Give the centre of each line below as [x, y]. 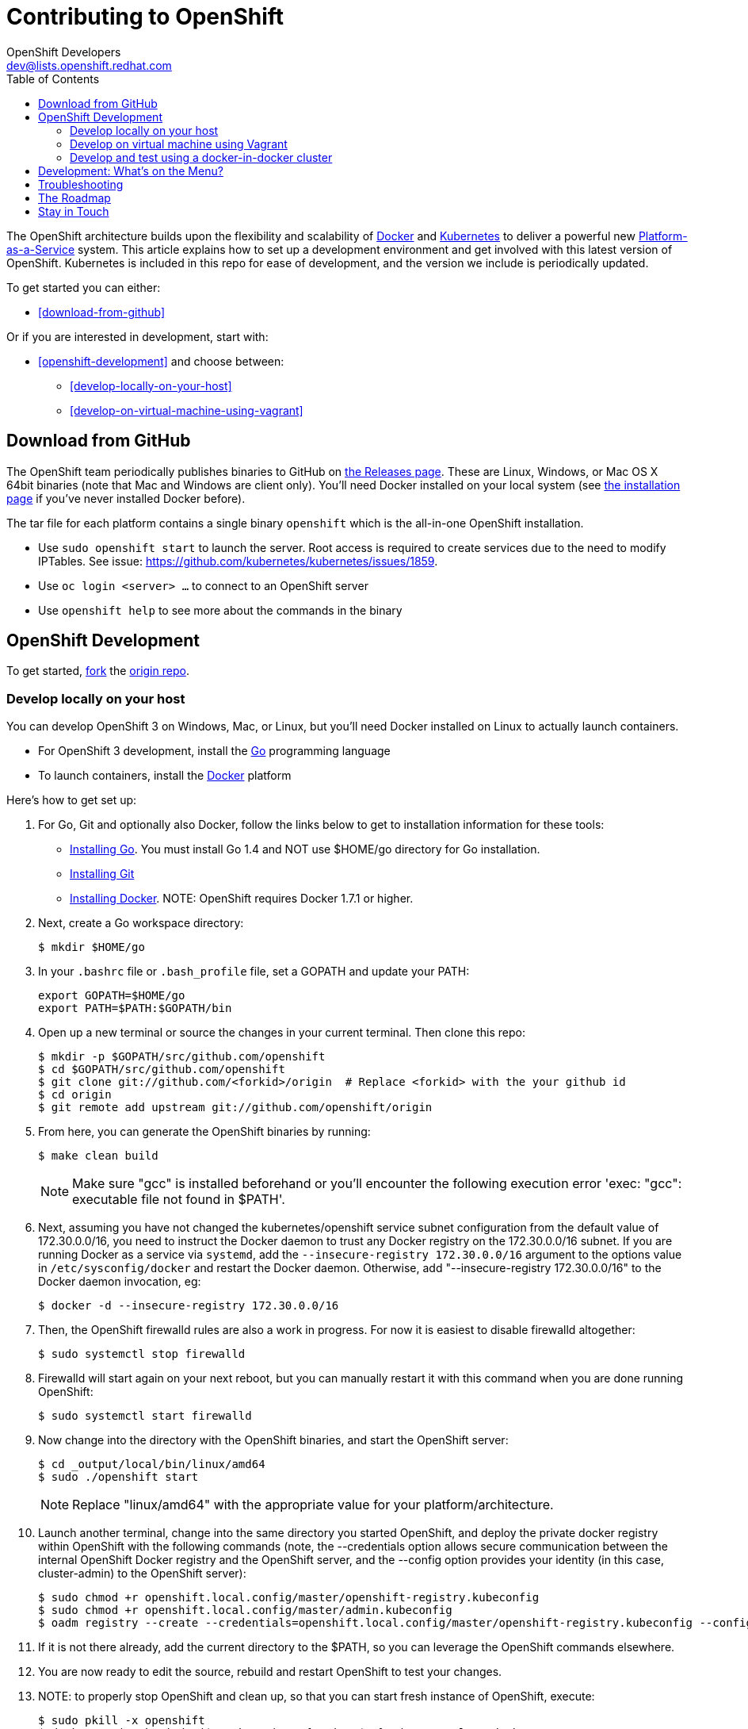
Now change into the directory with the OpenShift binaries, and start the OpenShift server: [273, 1440]
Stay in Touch [74, 211]
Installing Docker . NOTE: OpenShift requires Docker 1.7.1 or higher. [242, 899]
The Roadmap [74, 197]
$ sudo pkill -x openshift [122, 1721]
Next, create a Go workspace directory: [141, 923]
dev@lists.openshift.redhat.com [89, 65]
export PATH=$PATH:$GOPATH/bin [135, 1008]
